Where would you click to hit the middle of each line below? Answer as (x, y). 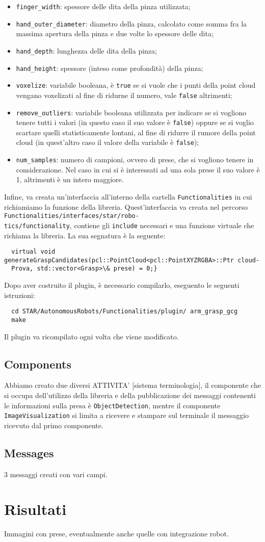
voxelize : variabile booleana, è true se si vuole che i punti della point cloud (136, 85)
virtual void (33, 252)
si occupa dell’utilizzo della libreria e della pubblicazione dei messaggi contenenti (130, 395)
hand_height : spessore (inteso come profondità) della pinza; (110, 68)
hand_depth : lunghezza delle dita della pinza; (86, 50)
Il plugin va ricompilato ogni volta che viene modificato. (91, 336)
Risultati (35, 509)
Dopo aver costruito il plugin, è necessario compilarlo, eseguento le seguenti (122, 285)
